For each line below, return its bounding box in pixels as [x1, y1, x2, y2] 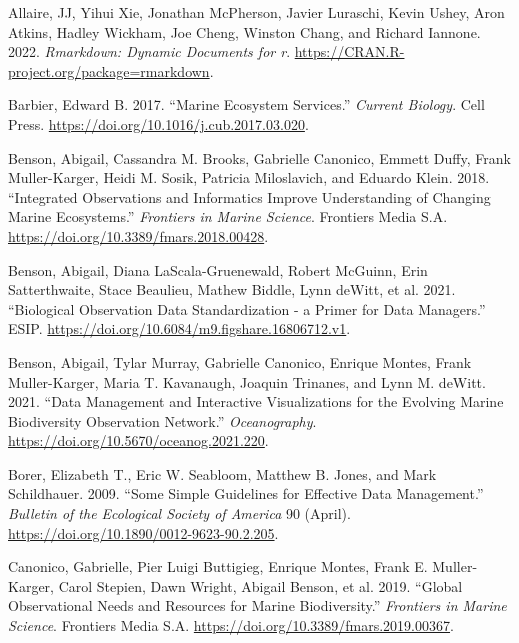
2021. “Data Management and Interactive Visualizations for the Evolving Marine [8, 391, 504, 412]
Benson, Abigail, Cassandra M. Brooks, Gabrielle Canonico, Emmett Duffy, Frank [8, 147, 511, 168]
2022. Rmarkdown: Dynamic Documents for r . [8, 41, 291, 62]
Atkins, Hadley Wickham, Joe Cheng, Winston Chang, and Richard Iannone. [8, 21, 481, 42]
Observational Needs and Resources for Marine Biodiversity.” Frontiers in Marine [8, 595, 507, 616]
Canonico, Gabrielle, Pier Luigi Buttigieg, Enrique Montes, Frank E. [8, 556, 428, 577]
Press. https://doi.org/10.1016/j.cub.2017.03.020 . [8, 113, 309, 134]
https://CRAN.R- [294, 41, 405, 62]
